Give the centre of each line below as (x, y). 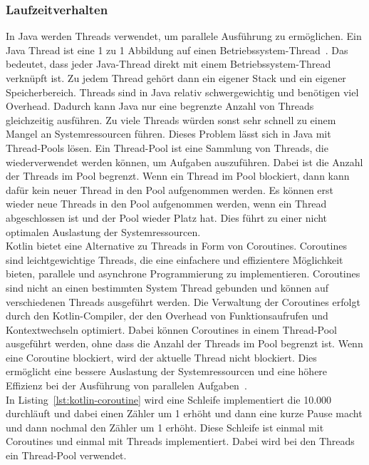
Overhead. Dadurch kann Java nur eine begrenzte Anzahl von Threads (160, 106)
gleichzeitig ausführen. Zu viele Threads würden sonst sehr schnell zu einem (171, 119)
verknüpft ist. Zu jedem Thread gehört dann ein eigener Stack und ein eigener (176, 78)
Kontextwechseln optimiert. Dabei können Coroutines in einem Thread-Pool (171, 329)
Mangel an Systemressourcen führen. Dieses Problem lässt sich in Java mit (168, 134)
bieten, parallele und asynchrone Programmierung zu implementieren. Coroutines (183, 274)
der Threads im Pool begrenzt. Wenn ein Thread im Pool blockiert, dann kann (178, 176)
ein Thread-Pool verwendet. (66, 455)
